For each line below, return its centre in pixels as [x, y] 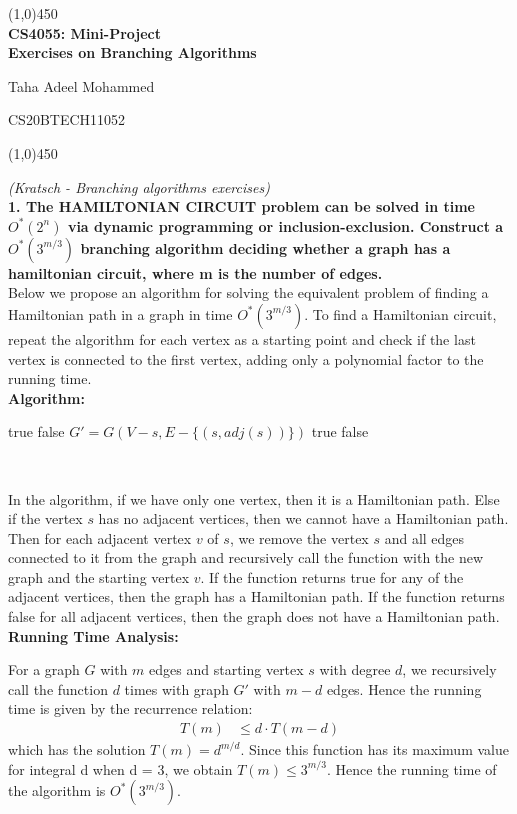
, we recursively [449, 669]
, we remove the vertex [299, 537]
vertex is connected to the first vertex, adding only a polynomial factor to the [246, 358]
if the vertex [45, 518]
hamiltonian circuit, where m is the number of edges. [195, 272]
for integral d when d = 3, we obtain [120, 768]
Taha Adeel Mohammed [81, 85]
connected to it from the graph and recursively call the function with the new [246, 557]
